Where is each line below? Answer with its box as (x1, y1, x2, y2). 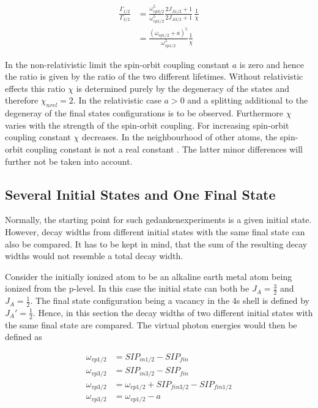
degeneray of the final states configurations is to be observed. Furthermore (5, 107, 284, 119)
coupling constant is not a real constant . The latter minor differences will (26, 142, 303, 155)
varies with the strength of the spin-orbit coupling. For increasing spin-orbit (5, 118, 289, 131)
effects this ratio (5, 81, 65, 94)
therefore (5, 94, 39, 107)
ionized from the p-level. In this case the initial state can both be (5, 282, 250, 295)
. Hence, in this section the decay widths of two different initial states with (32, 306, 313, 319)
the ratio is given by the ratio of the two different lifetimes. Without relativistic (5, 70, 303, 83)
